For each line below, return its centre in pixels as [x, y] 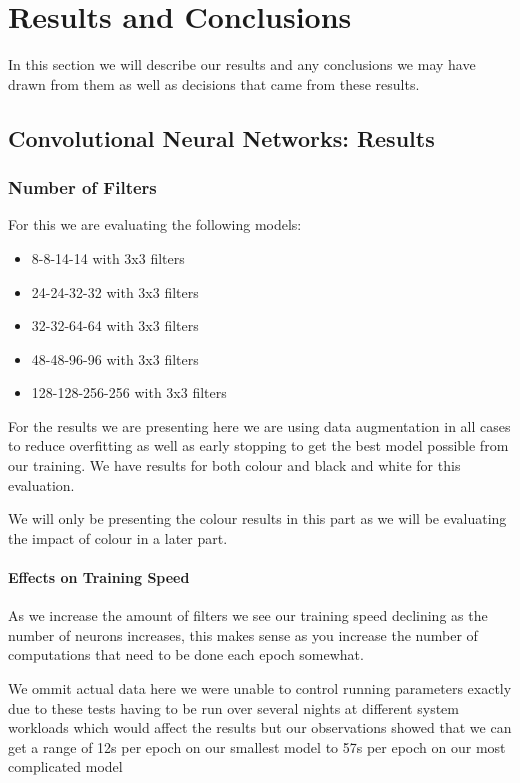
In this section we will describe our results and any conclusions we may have [242, 64]
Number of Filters [82, 187]
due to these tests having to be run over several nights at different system [233, 707]
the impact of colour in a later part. [118, 537]
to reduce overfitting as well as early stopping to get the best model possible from [258, 445]
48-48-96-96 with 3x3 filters [115, 358]
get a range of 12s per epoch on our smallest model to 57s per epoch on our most [257, 746]
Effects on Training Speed [99, 577]
